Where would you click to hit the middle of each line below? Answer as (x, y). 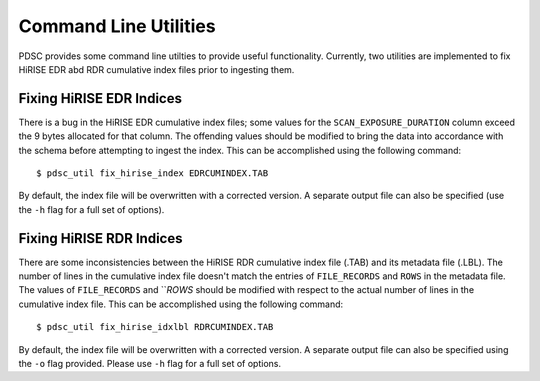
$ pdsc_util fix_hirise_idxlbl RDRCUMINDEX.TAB (155, 327)
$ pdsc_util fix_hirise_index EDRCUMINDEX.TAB (152, 173)
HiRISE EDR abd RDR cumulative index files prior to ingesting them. (156, 69)
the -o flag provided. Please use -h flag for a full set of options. (150, 364)
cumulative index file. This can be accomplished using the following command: (181, 304)
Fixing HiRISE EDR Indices (100, 98)
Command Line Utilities (117, 26)
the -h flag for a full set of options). (91, 209)
